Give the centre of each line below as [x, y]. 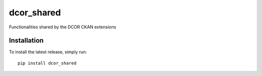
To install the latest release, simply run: [48, 52]
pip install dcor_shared [47, 63]
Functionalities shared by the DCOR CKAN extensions [63, 27]
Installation [26, 41]
